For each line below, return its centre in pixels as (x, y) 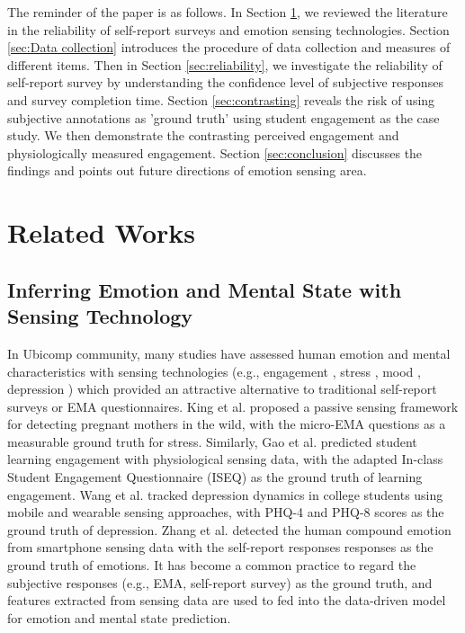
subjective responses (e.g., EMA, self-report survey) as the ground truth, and (220, 582)
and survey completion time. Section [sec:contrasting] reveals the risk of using (221, 99)
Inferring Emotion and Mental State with (205, 289)
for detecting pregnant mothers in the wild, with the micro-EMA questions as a (227, 424)
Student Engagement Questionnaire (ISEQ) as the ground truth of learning (215, 477)
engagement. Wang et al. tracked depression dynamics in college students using (225, 494)
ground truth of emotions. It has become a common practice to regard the (212, 565)
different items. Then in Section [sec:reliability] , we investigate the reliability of (225, 64)
